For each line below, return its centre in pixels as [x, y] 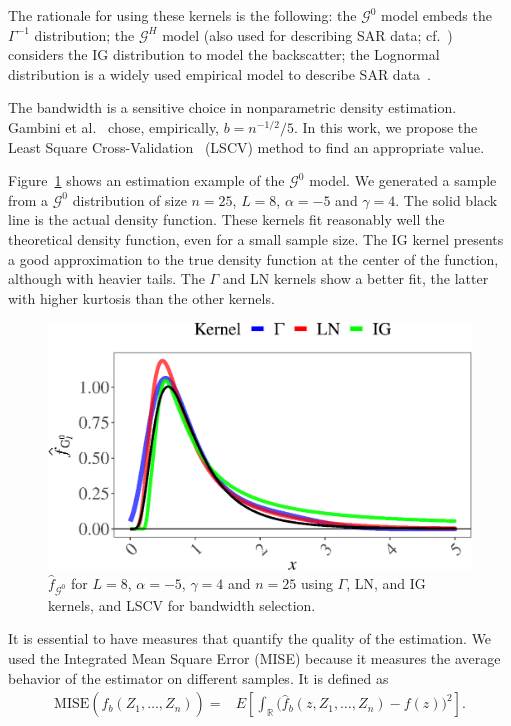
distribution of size [129, 199]
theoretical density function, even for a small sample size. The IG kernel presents [256, 238]
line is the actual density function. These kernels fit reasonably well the [226, 219]
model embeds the [436, 15]
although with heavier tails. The [106, 278]
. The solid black [446, 199]
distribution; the [84, 34]
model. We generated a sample [403, 180]
